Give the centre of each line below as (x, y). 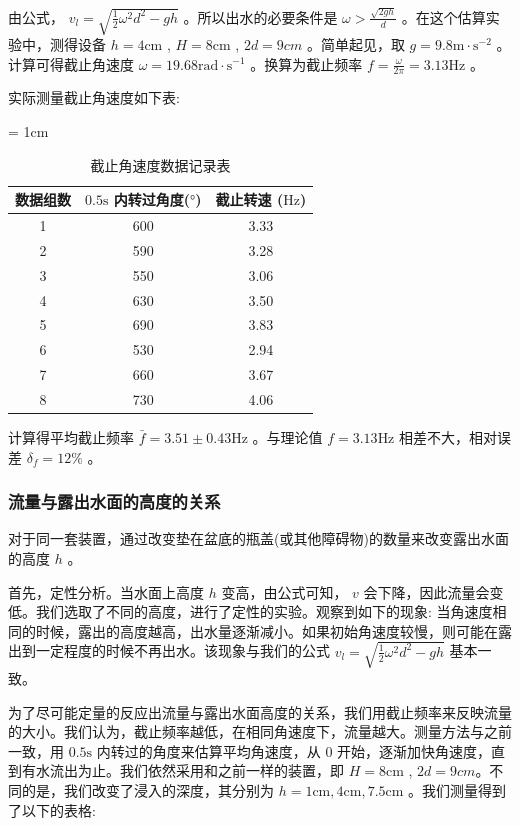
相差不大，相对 (448, 437)
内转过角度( (152, 199)
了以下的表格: (52, 809)
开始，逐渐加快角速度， (414, 750)
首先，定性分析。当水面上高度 (106, 591)
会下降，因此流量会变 (433, 591)
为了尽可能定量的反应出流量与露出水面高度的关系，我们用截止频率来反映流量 (260, 711)
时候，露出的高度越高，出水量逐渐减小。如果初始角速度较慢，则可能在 (266, 630)
